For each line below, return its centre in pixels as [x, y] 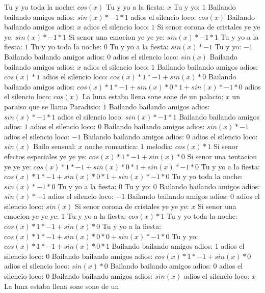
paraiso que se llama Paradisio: [52, 106]
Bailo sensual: [54, 146]
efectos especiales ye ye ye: [45, 156]
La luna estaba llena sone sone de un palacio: [153, 96]
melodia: [160, 146]
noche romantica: [111, 146]
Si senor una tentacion [222, 156]
